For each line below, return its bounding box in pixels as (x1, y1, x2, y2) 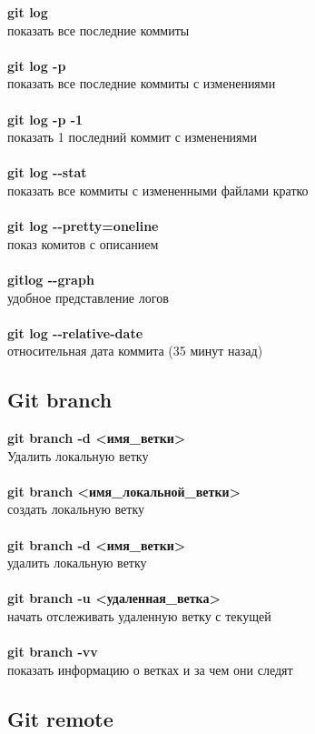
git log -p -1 (7, 109, 84, 128)
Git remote (7, 704, 113, 732)
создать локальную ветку (7, 499, 144, 518)
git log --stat (7, 163, 87, 182)
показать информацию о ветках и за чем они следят (7, 659, 293, 679)
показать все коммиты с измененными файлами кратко (7, 180, 309, 199)
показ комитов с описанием (7, 234, 159, 253)
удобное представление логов (7, 287, 169, 307)
